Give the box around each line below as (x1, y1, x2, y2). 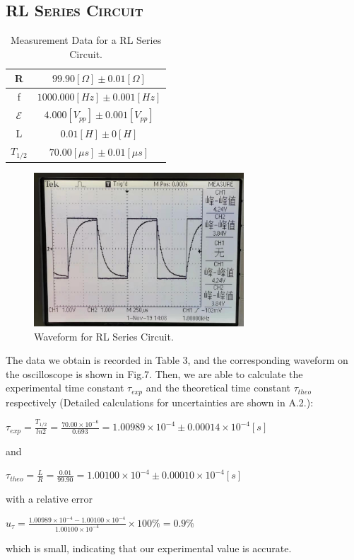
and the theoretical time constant (146, 380, 290, 395)
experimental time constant (6, 380, 124, 395)
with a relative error (6, 491, 93, 506)
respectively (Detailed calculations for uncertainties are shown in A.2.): (6, 394, 314, 409)
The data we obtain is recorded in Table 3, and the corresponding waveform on (6, 353, 348, 367)
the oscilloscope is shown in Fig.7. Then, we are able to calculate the (6, 366, 303, 381)
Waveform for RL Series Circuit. (34, 328, 174, 343)
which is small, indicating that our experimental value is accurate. (6, 540, 292, 555)
